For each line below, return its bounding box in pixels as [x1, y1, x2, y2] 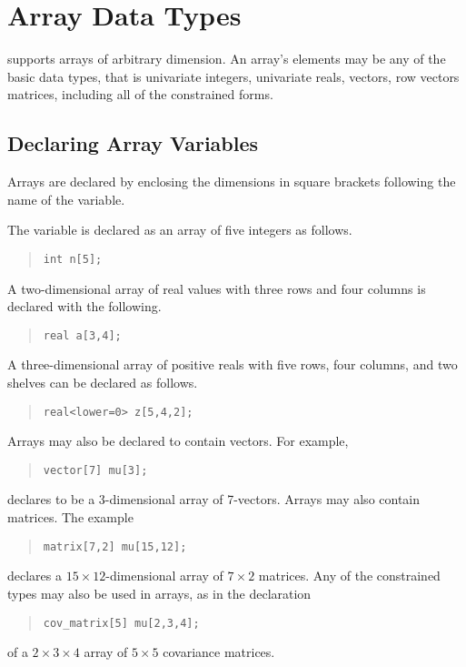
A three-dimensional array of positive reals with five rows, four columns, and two [7, 355, 458, 374]
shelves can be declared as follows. [7, 372, 198, 391]
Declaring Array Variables [7, 129, 259, 157]
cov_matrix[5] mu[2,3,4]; [43, 616, 200, 630]
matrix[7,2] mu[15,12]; [43, 540, 187, 553]
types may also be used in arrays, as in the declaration [7, 583, 312, 602]
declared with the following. [7, 297, 162, 316]
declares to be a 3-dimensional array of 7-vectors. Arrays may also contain [7, 490, 421, 509]
